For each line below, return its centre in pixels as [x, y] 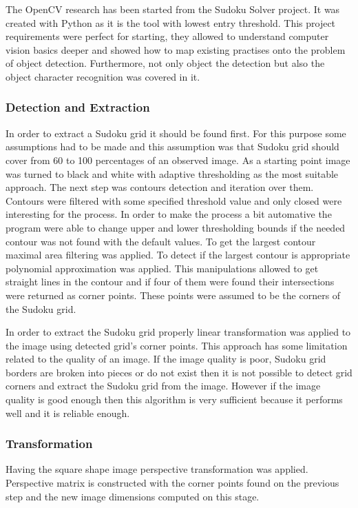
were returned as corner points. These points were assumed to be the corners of [173, 295]
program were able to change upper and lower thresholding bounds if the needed [176, 227]
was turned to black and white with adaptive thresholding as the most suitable [172, 173]
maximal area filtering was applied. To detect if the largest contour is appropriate [178, 255]
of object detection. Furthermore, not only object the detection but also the [165, 63]
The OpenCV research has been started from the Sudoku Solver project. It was [173, 9]
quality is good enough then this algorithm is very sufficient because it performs [174, 399]
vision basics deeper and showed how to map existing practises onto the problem [176, 49]
